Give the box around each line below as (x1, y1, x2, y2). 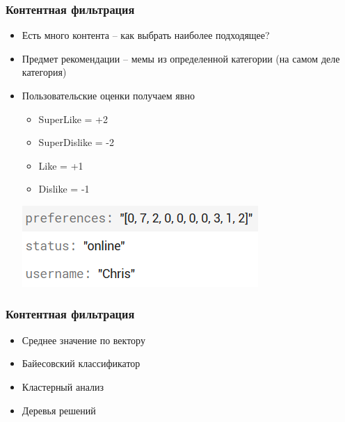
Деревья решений (22, 403, 96, 417)
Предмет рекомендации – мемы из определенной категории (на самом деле (22, 51, 340, 65)
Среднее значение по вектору (22, 332, 145, 347)
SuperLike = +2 (38, 111, 109, 126)
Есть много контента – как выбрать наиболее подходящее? (22, 28, 270, 42)
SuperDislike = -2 (38, 135, 115, 149)
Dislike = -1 (38, 181, 90, 196)
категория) (22, 65, 67, 79)
